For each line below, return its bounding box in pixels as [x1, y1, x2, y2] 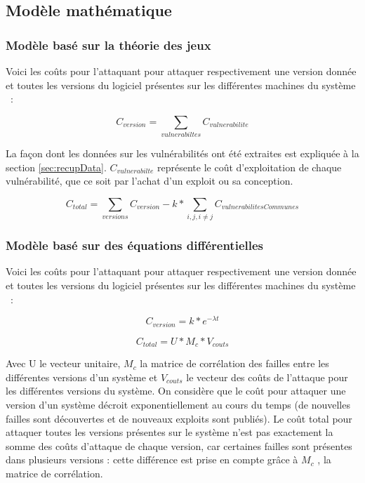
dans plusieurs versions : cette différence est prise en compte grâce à [6, 452, 298, 467]
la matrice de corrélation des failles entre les [140, 356, 329, 371]
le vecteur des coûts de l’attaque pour [186, 369, 348, 384]
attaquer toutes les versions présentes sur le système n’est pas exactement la [6, 425, 333, 439]
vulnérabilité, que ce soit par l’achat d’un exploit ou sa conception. [6, 173, 293, 188]
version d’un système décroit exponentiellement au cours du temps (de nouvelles [6, 397, 350, 411]
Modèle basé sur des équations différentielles [6, 237, 264, 254]
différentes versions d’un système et [6, 369, 158, 384]
